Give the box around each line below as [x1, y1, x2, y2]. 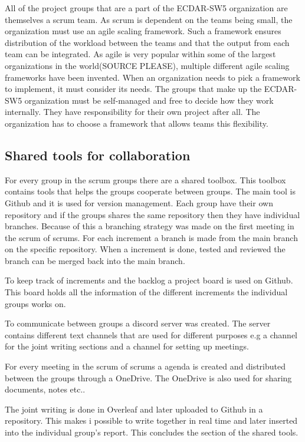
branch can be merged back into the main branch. [5, 254, 185, 266]
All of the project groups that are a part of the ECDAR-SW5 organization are [5, 2, 288, 14]
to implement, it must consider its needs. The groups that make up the [5, 83, 262, 95]
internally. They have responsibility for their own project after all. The [5, 105, 260, 118]
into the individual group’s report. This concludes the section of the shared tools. [5, 426, 299, 438]
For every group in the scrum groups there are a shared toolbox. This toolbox [5, 173, 286, 186]
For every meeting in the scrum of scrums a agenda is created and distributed [5, 360, 286, 372]
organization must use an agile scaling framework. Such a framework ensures [5, 25, 281, 37]
